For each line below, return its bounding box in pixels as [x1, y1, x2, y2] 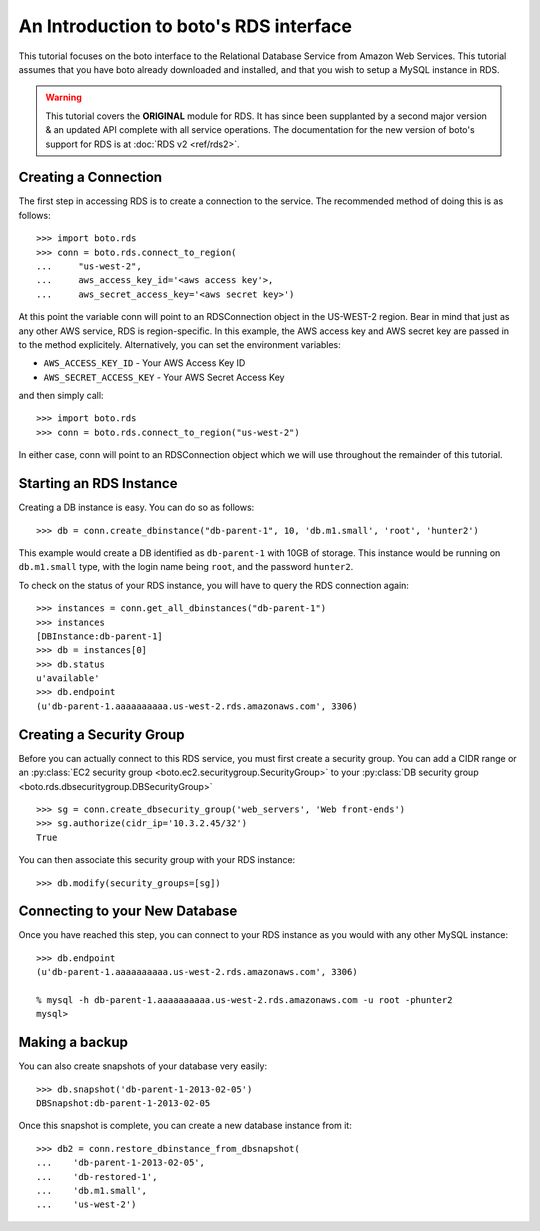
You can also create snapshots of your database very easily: [18, 1060, 268, 1072]
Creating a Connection [18, 169, 163, 186]
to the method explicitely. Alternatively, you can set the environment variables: [18, 338, 342, 350]
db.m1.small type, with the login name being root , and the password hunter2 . [18, 561, 354, 573]
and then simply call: [18, 390, 104, 402]
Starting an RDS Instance [18, 475, 178, 492]
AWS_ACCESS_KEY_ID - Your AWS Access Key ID [43, 357, 246, 369]
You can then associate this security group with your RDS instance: [18, 854, 296, 866]
